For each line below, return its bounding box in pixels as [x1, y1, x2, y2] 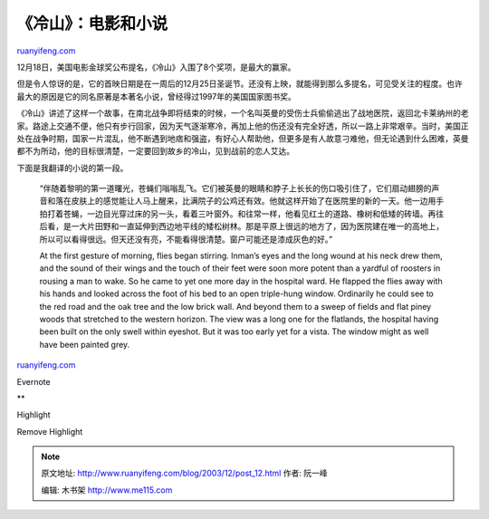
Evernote [16, 376, 51, 387]
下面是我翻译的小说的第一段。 [16, 162, 129, 173]
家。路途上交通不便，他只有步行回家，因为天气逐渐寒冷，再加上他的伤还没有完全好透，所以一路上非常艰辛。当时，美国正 [16, 120, 469, 131]
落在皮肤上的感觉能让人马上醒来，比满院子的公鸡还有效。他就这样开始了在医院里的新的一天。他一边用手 [54, 196, 444, 207]
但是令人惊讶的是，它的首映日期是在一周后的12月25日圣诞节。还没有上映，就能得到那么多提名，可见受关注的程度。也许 [16, 78, 464, 90]
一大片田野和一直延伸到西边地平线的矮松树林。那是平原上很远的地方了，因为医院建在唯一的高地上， [71, 221, 444, 232]
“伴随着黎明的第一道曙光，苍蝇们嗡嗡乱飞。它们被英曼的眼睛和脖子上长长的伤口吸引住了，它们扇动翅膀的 [39, 183, 432, 194]
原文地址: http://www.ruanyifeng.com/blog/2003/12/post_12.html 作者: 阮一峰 [41, 467, 328, 479]
